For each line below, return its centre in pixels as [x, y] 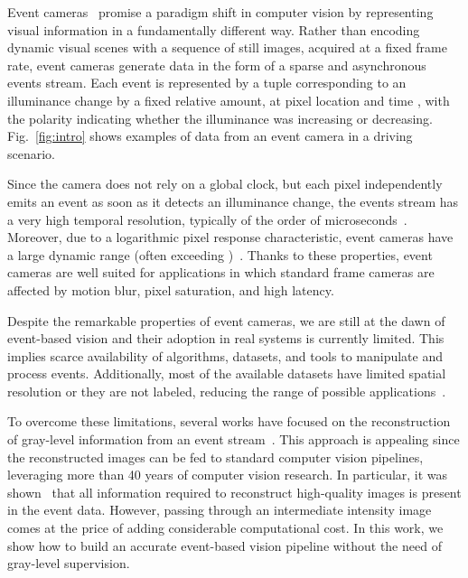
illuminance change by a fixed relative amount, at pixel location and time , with [229, 100]
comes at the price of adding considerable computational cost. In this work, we [225, 528]
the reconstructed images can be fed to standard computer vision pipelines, [215, 457]
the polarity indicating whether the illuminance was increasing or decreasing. [220, 118]
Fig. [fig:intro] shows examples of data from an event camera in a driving [210, 136]
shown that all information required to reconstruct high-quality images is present [234, 492]
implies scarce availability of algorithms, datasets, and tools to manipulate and [225, 355]
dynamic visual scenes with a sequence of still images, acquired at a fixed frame [227, 47]
